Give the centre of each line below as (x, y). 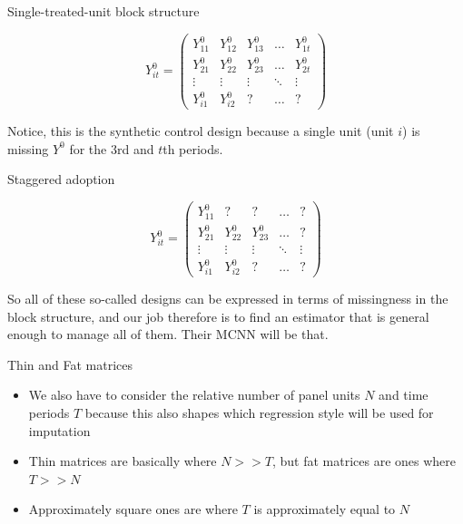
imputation (59, 430)
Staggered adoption (61, 179)
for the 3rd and (112, 148)
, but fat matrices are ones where (364, 461)
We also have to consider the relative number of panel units (194, 395)
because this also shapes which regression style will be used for (259, 413)
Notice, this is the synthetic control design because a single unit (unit (201, 130)
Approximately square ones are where (133, 509)
